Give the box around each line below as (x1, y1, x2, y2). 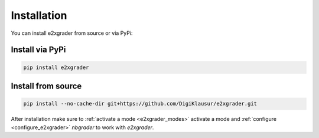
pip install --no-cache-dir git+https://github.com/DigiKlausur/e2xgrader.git (23, 100, 257, 107)
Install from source (11, 81, 82, 91)
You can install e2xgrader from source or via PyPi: (11, 29, 133, 37)
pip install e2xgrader (23, 64, 89, 71)
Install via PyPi (11, 45, 66, 55)
